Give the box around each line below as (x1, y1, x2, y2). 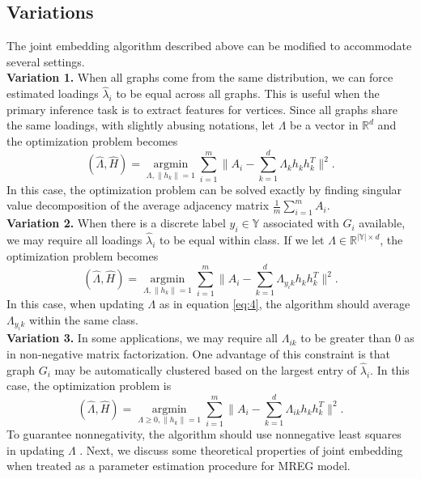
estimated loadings (6, 85, 99, 102)
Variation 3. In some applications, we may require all (6, 329, 279, 346)
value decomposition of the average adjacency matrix (6, 197, 270, 214)
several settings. (6, 53, 85, 70)
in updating (6, 441, 65, 458)
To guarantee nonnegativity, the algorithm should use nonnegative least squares (6, 426, 402, 443)
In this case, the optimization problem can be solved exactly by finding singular (6, 180, 402, 197)
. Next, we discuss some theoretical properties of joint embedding (79, 441, 403, 458)
